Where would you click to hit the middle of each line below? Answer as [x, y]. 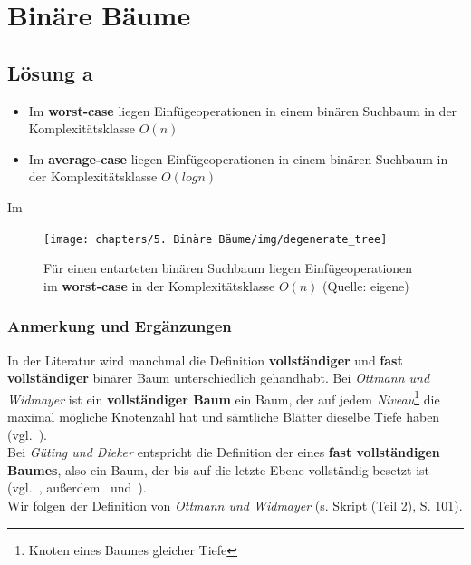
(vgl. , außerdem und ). [77, 487]
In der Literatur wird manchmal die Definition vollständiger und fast [205, 360]
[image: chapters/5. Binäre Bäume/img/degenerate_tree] [216, 239]
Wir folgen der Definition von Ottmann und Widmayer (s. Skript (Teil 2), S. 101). [235, 506]
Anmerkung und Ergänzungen [120, 326]
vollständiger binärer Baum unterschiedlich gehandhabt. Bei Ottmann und [219, 378]
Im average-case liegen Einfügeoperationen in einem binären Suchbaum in [238, 158]
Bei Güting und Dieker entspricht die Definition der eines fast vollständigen [224, 452]
